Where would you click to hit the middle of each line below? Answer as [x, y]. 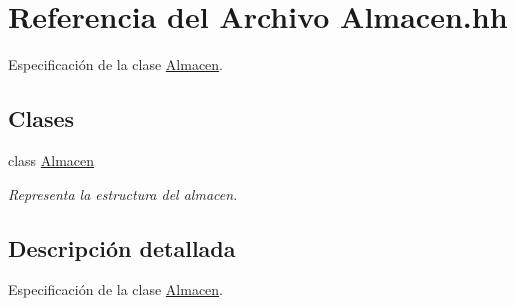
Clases [41, 118]
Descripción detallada [122, 247]
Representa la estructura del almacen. [123, 193]
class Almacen [51, 159]
